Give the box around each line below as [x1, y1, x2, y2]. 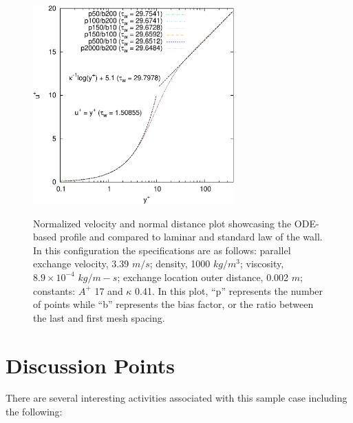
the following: [6, 404, 63, 419]
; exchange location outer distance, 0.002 [117, 269, 289, 284]
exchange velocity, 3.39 [33, 256, 129, 271]
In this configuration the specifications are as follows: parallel [33, 243, 291, 257]
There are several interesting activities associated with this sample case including [6, 391, 347, 405]
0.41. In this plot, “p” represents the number [135, 283, 323, 298]
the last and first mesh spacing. [33, 310, 165, 324]
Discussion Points [6, 351, 175, 379]
